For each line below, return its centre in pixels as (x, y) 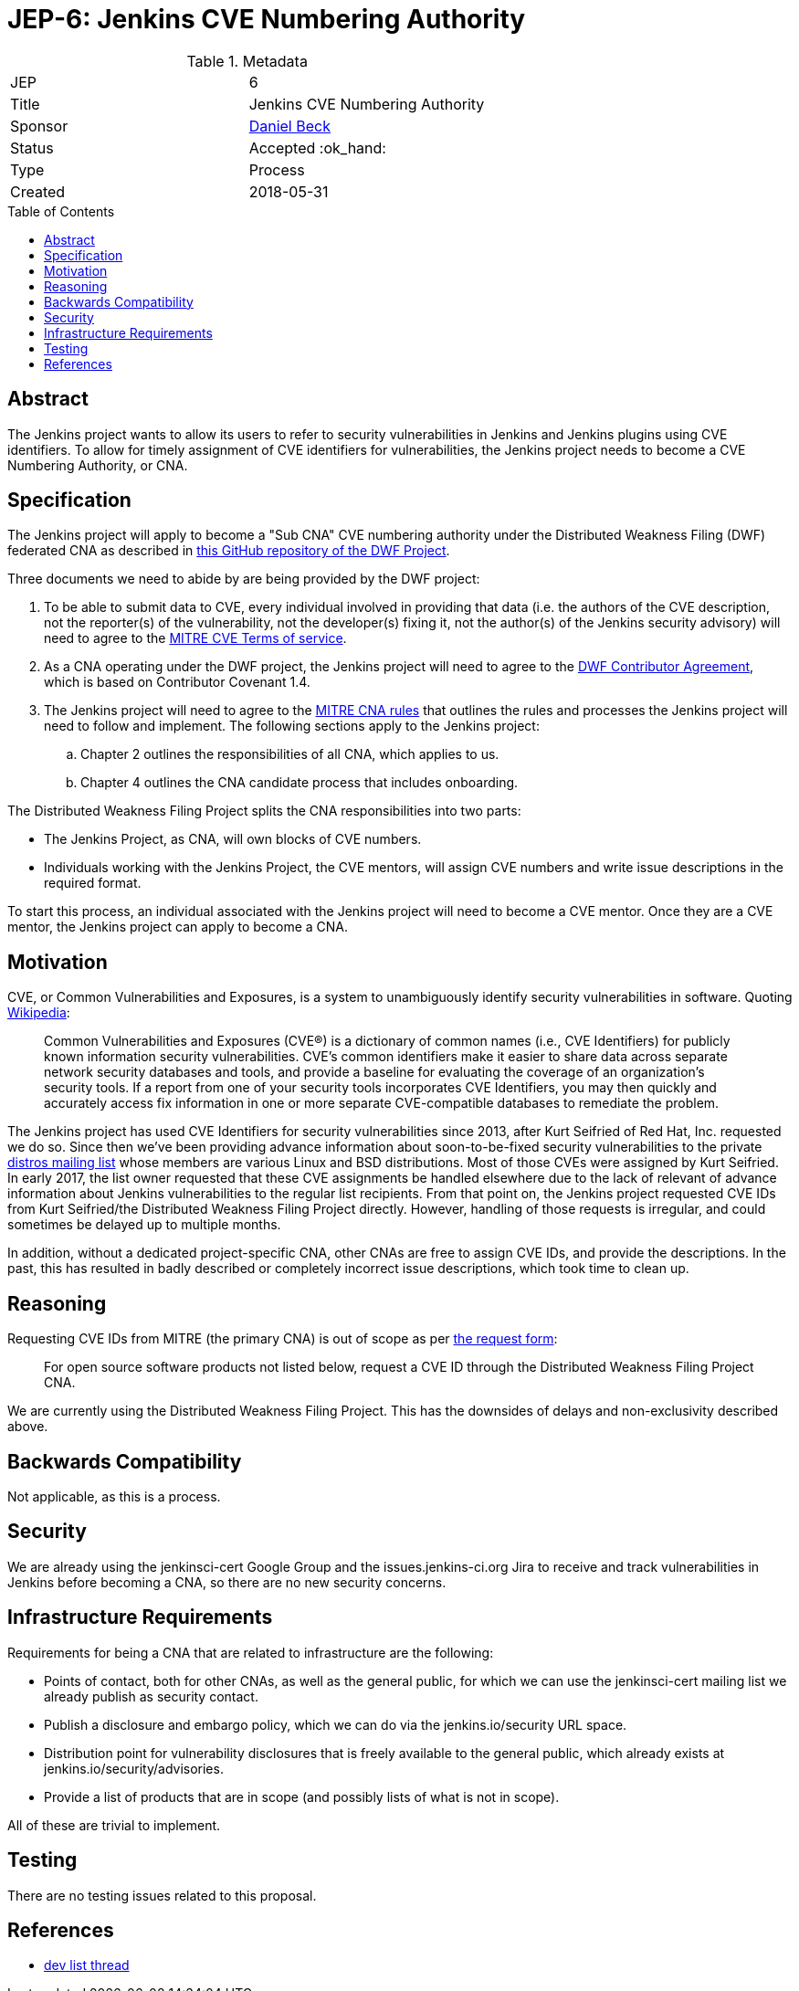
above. (28, 1427)
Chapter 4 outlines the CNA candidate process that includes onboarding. (300, 783)
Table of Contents (61, 211)
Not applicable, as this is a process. (114, 1496)
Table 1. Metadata (247, 61)
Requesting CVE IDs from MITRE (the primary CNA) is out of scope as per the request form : (283, 1339)
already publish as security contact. (151, 1696)
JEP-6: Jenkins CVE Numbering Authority (267, 19)
